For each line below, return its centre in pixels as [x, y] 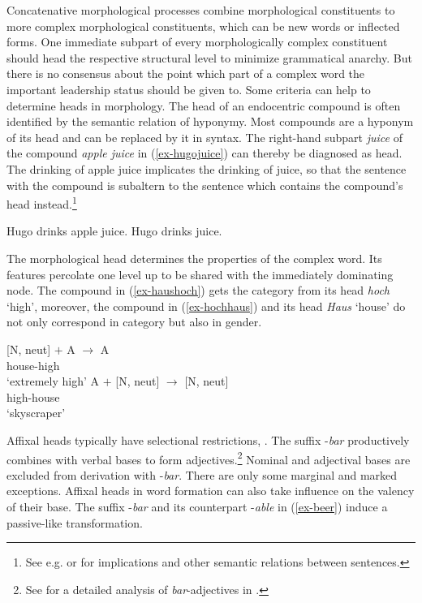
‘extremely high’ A [53, 381]
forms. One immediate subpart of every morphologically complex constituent [197, 42]
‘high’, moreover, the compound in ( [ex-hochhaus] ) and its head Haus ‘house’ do [206, 306]
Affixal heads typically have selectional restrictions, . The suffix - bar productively [208, 439]
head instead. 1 [42, 202]
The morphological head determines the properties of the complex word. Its [194, 258]
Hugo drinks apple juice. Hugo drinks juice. [114, 231]
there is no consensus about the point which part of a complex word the [186, 73]
